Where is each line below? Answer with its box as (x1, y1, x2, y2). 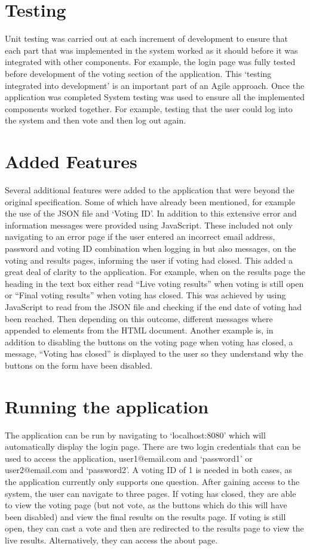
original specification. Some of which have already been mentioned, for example (5, 195, 295, 208)
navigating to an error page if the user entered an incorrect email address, (5, 230, 275, 243)
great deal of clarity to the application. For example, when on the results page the (5, 265, 305, 278)
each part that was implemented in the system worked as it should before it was (5, 44, 298, 56)
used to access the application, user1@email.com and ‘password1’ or (5, 452, 253, 464)
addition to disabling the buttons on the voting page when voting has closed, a (5, 335, 293, 348)
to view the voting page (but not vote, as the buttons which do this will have (5, 499, 287, 511)
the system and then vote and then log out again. (5, 114, 186, 126)
